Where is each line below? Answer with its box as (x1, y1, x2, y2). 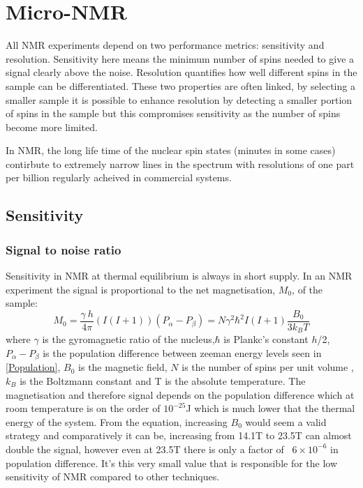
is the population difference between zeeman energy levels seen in (43, 345, 322, 360)
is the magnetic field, (78, 360, 168, 374)
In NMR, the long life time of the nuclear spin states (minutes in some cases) (6, 143, 336, 158)
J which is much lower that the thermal (186, 401, 355, 415)
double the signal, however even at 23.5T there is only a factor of (6, 441, 284, 456)
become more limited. (6, 119, 98, 134)
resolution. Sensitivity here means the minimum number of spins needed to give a (6, 51, 355, 66)
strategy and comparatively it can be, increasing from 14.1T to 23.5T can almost (6, 428, 352, 443)
